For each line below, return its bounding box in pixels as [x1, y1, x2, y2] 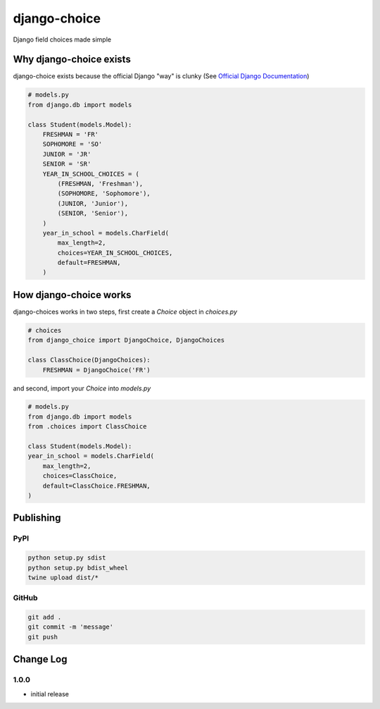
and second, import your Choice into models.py [13, 384, 151, 393]
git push [27, 633, 58, 641]
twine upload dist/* [27, 573, 99, 581]
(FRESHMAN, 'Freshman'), [57, 180, 144, 187]
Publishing [13, 512, 61, 524]
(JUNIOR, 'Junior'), [57, 199, 129, 207]
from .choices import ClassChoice [27, 423, 147, 431]
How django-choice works [13, 289, 132, 301]
